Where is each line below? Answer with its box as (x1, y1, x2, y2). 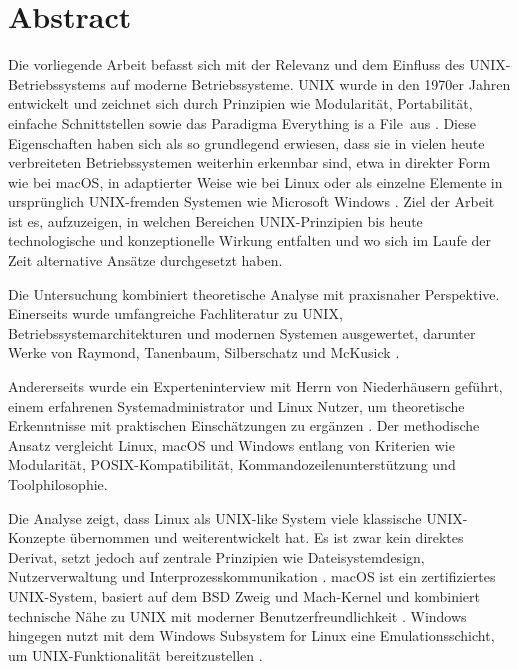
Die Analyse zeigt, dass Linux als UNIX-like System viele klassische (8, 507, 422, 528)
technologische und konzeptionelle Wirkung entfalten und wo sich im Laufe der (8, 230, 492, 251)
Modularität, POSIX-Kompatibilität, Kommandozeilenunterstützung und (8, 454, 456, 475)
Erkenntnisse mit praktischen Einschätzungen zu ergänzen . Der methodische (8, 415, 480, 436)
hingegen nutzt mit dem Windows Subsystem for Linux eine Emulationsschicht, (8, 625, 495, 646)
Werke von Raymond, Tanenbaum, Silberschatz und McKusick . (8, 342, 400, 363)
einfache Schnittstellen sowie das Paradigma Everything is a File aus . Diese (8, 112, 476, 133)
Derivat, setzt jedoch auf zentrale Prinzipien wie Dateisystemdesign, (8, 546, 425, 567)
